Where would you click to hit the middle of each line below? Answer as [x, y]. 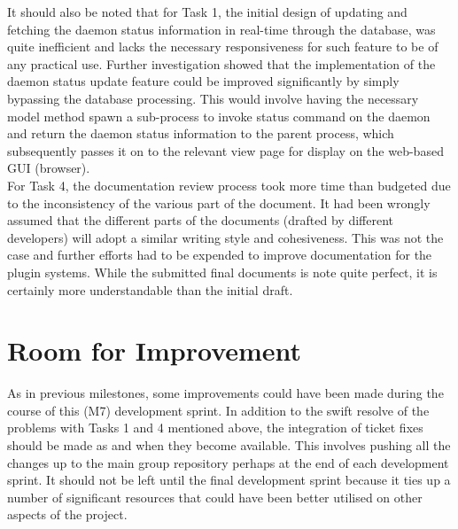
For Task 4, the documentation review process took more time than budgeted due [229, 185]
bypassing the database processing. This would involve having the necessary [213, 98]
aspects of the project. [67, 514]
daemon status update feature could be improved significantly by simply [203, 81]
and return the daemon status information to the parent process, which [201, 133]
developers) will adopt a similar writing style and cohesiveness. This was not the [225, 237]
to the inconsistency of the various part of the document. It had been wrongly [219, 202]
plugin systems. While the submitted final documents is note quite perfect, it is [222, 272]
